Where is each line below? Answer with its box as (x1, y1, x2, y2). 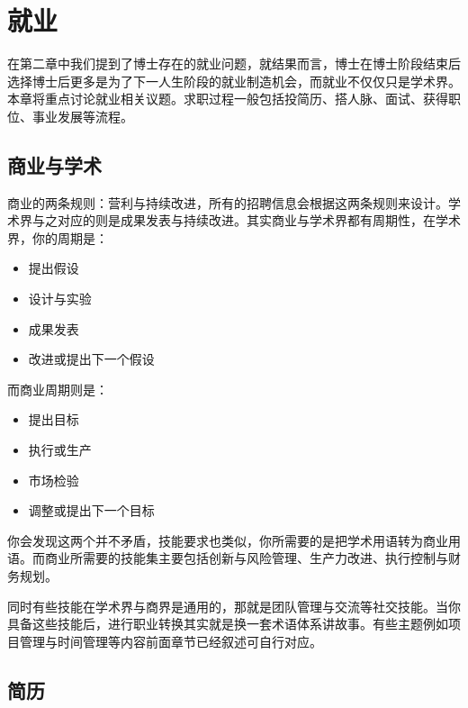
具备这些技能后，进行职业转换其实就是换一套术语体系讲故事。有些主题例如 (7, 614, 448, 633)
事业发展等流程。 (31, 106, 133, 125)
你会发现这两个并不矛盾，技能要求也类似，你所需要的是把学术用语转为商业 (7, 531, 448, 549)
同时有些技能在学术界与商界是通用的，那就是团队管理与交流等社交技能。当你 (7, 596, 461, 615)
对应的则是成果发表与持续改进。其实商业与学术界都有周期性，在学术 (57, 211, 461, 230)
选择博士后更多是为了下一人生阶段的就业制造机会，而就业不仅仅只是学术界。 (7, 71, 461, 90)
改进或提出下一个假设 (28, 349, 155, 368)
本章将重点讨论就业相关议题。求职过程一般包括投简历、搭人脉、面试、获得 (7, 89, 448, 108)
